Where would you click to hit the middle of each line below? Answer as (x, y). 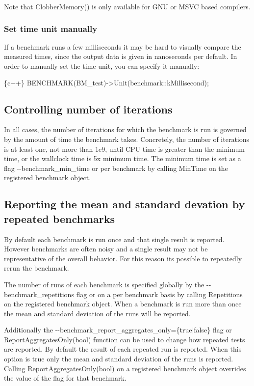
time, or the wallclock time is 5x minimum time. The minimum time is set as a (123, 158)
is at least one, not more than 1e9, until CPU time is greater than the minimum (124, 149)
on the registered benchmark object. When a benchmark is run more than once (123, 304)
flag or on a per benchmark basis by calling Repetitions (159, 294)
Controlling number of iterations (88, 109)
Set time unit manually (51, 28)
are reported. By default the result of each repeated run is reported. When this (123, 349)
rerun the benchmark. (37, 268)
